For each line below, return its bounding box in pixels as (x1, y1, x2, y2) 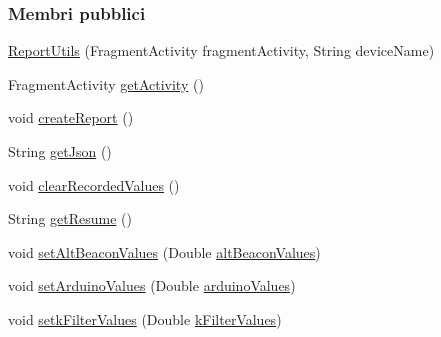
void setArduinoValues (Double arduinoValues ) (8, 275, 296, 296)
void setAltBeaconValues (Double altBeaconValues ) (8, 241, 321, 262)
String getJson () (8, 141, 112, 161)
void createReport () (8, 107, 134, 128)
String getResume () (8, 208, 132, 229)
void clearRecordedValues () (8, 174, 180, 195)
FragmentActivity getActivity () (8, 73, 204, 94)
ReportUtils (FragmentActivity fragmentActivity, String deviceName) (8, 40, 435, 61)
